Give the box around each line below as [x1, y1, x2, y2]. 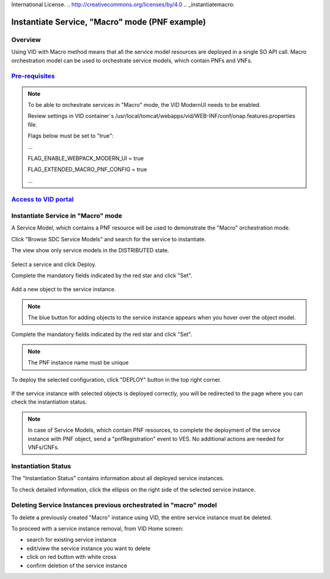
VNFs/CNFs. [28, 443, 59, 451]
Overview [11, 35, 41, 44]
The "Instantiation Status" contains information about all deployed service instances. [11, 475, 225, 482]
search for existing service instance [26, 536, 117, 544]
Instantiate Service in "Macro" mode [11, 211, 122, 220]
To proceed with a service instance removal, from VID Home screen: [11, 525, 183, 533]
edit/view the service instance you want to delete [26, 544, 151, 552]
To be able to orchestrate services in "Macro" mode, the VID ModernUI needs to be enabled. [28, 101, 261, 108]
